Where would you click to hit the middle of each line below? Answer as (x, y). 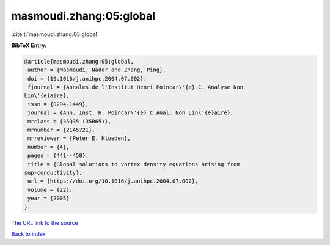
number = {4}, (49, 147)
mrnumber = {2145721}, (62, 130)
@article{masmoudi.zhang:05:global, (79, 61)
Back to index (28, 234)
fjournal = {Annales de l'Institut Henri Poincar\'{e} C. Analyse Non (136, 87)
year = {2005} (49, 198)
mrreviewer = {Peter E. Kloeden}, (79, 138)
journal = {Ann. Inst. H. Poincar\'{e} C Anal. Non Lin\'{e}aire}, (131, 113)
